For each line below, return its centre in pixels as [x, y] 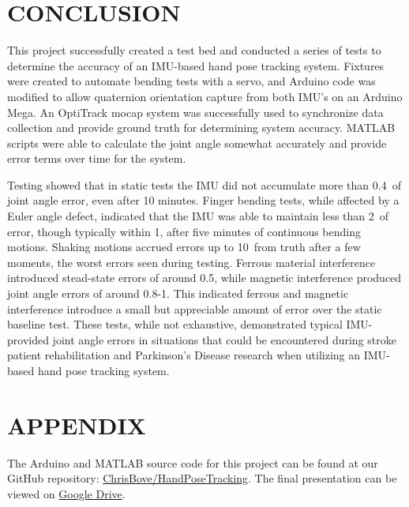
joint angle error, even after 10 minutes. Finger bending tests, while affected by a [203, 200]
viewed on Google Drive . [66, 493]
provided [28, 339]
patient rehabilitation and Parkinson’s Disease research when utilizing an [184, 355]
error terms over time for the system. [97, 158]
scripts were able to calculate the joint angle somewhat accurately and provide [197, 143]
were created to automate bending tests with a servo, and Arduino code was [191, 81]
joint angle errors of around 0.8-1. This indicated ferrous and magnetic [178, 293]
